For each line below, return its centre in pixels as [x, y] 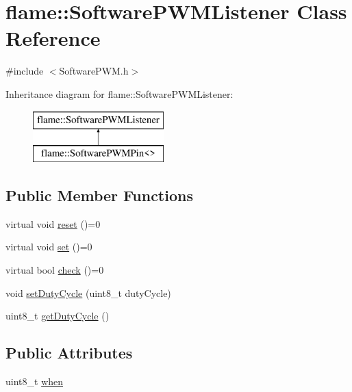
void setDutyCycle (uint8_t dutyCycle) [88, 292]
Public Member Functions [99, 195]
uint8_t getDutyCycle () [58, 316]
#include [25, 71]
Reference [53, 38]
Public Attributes [69, 353]
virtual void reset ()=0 [53, 223]
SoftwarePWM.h [94, 71]
